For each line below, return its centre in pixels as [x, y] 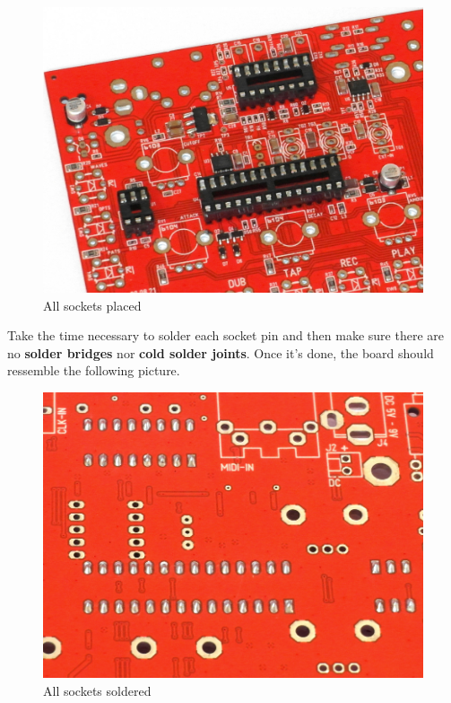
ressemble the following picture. [94, 370]
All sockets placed [92, 305]
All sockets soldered [97, 690]
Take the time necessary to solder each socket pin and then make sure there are [225, 335]
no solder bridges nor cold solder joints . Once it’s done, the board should [221, 352]
